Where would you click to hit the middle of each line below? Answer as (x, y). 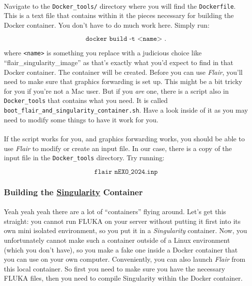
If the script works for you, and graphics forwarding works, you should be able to (124, 138)
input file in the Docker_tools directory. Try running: (84, 158)
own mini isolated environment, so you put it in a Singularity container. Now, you (126, 230)
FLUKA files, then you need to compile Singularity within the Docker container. (123, 278)
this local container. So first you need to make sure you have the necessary (115, 268)
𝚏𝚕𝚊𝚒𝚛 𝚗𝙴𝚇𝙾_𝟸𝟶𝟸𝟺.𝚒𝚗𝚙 (126, 172)
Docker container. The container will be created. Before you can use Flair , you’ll (123, 72)
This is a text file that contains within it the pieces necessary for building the (119, 15)
